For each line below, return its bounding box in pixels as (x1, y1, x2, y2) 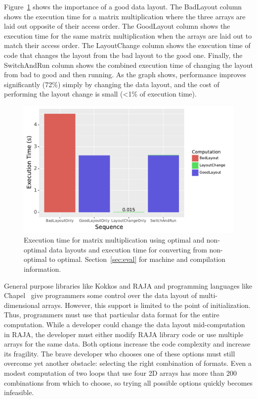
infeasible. (4, 387, 34, 398)
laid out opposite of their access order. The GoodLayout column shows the (4, 21, 230, 31)
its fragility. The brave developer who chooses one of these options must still (4, 348, 235, 358)
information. (24, 264, 61, 274)
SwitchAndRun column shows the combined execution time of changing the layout (4, 59, 253, 70)
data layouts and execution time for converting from (49, 244, 207, 254)
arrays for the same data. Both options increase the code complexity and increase (4, 339, 251, 349)
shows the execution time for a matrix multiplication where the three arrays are (4, 11, 246, 21)
